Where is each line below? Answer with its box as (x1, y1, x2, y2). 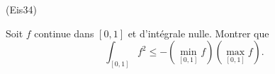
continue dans (34, 25, 94, 40)
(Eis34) (6, 2, 37, 16)
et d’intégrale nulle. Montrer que (128, 25, 269, 40)
